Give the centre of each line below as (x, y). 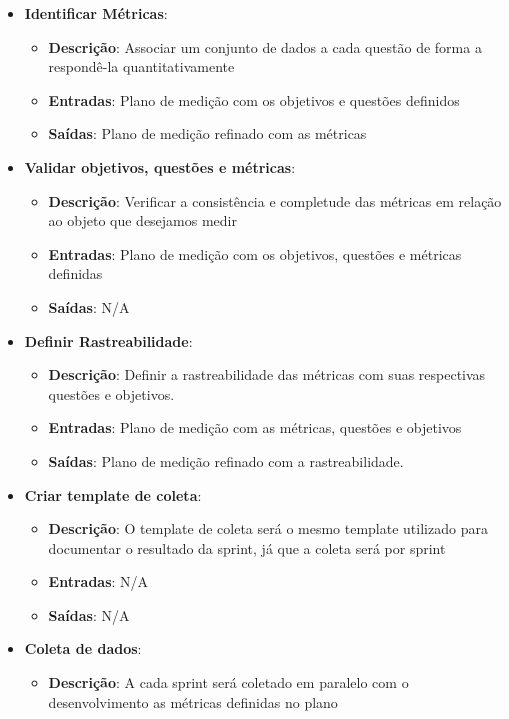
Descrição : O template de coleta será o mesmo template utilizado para (268, 528)
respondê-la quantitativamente (141, 66)
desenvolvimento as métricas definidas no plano (193, 701)
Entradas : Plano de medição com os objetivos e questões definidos (254, 99)
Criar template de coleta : (113, 494)
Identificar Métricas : (96, 13)
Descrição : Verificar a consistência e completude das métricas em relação (275, 200)
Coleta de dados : (83, 648)
